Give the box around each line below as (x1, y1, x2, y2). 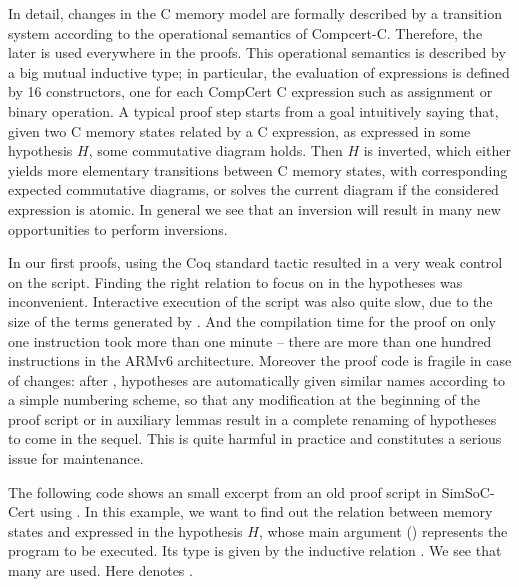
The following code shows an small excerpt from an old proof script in (8, 481, 438, 502)
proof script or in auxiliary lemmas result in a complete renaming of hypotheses (8, 408, 497, 429)
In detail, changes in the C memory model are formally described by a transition (8, 3, 502, 23)
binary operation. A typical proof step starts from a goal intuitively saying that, (8, 100, 499, 121)
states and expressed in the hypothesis (8, 520, 243, 541)
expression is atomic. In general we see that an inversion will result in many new (8, 198, 501, 219)
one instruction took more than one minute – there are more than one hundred (8, 330, 492, 351)
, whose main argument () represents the (258, 520, 508, 541)
